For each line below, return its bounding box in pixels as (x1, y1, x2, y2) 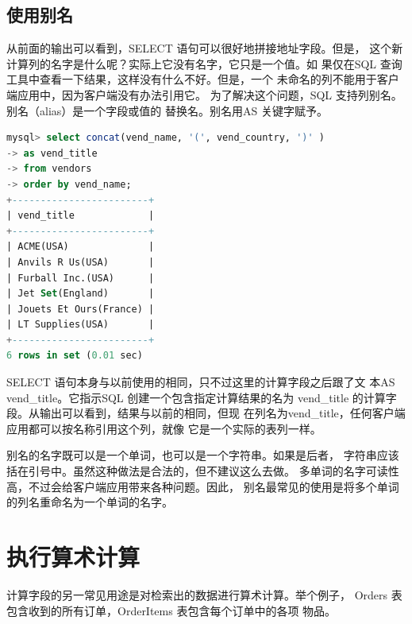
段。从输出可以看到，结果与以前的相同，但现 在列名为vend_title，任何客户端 (6, 405, 406, 421)
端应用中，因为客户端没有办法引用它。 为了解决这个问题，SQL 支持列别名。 (6, 86, 402, 103)
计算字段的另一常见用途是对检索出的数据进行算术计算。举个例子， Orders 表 (6, 586, 402, 603)
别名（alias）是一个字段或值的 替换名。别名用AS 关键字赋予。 (6, 102, 328, 118)
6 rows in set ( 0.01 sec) (6, 350, 143, 362)
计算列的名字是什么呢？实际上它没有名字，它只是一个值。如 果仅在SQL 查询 (6, 55, 402, 72)
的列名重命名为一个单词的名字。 (6, 494, 173, 510)
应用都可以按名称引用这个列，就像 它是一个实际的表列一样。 (6, 420, 322, 436)
